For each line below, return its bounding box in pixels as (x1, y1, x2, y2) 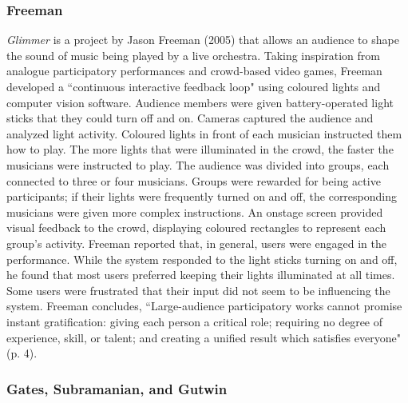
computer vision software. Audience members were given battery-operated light (6, 94, 394, 110)
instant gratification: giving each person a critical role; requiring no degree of (6, 313, 383, 329)
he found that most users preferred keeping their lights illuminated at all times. (6, 266, 395, 283)
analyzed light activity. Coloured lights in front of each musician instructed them (6, 125, 402, 142)
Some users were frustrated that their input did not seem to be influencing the (6, 281, 390, 298)
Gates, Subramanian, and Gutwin (6, 378, 228, 398)
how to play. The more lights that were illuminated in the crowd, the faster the (6, 141, 394, 158)
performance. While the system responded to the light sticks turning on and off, (6, 250, 398, 267)
